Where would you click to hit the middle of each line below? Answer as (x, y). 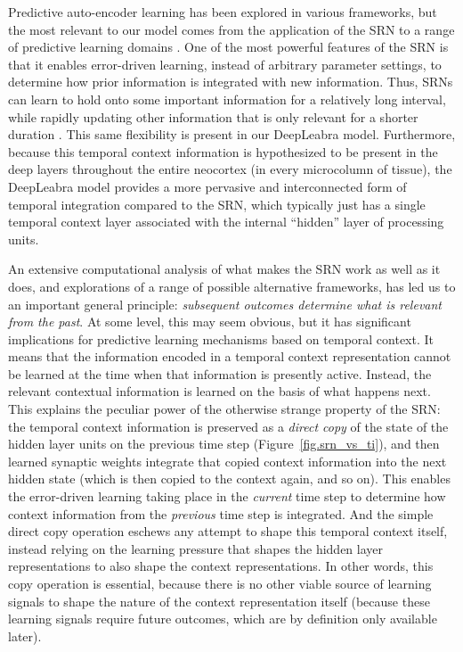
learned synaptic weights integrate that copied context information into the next (227, 461)
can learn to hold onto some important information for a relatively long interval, (227, 99)
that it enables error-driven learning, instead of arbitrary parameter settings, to (225, 64)
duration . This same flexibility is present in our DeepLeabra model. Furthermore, (232, 134)
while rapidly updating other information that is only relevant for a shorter (213, 116)
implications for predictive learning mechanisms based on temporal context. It (221, 338)
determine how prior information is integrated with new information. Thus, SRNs (231, 82)
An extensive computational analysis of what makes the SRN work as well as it (224, 269)
